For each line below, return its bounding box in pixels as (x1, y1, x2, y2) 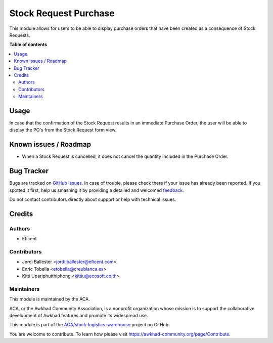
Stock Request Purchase (9, 8, 115, 19)
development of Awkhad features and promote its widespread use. (9, 312, 149, 318)
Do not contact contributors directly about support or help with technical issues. (9, 196, 176, 202)
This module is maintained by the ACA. (9, 296, 90, 302)
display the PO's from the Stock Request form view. (9, 127, 117, 133)
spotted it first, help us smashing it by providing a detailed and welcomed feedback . (9, 187, 185, 193)
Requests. (9, 32, 30, 38)
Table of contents (9, 41, 48, 48)
